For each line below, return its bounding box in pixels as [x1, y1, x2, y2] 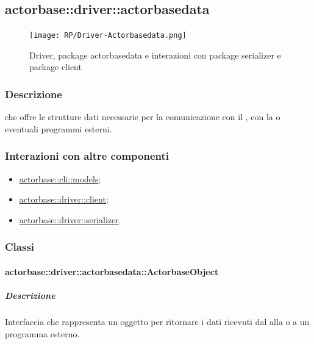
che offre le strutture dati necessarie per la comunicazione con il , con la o [5, 110, 280, 123]
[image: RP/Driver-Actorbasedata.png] [29, 31, 187, 40]
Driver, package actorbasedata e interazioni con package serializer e [29, 48, 281, 61]
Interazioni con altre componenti [5, 148, 169, 163]
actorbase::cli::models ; [19, 172, 101, 185]
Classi [5, 239, 35, 254]
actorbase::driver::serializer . [19, 213, 121, 226]
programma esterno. [5, 327, 80, 340]
